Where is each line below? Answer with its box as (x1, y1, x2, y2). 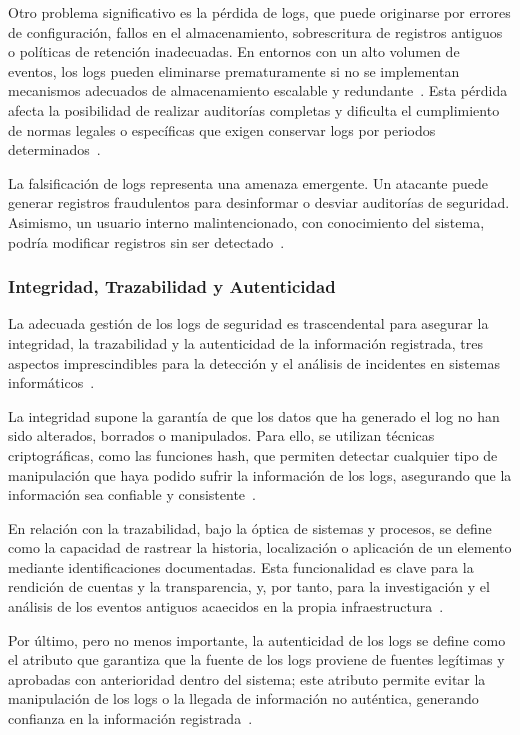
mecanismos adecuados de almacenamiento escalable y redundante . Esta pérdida (8, 80, 508, 101)
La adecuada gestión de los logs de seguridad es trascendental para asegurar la (8, 313, 489, 334)
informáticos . (8, 372, 95, 393)
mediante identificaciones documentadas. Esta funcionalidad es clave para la (8, 556, 474, 577)
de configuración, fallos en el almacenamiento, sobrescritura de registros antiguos (8, 21, 503, 42)
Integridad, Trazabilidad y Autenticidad (8, 274, 336, 299)
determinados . (8, 139, 101, 160)
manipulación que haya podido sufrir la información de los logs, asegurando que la (8, 464, 512, 485)
